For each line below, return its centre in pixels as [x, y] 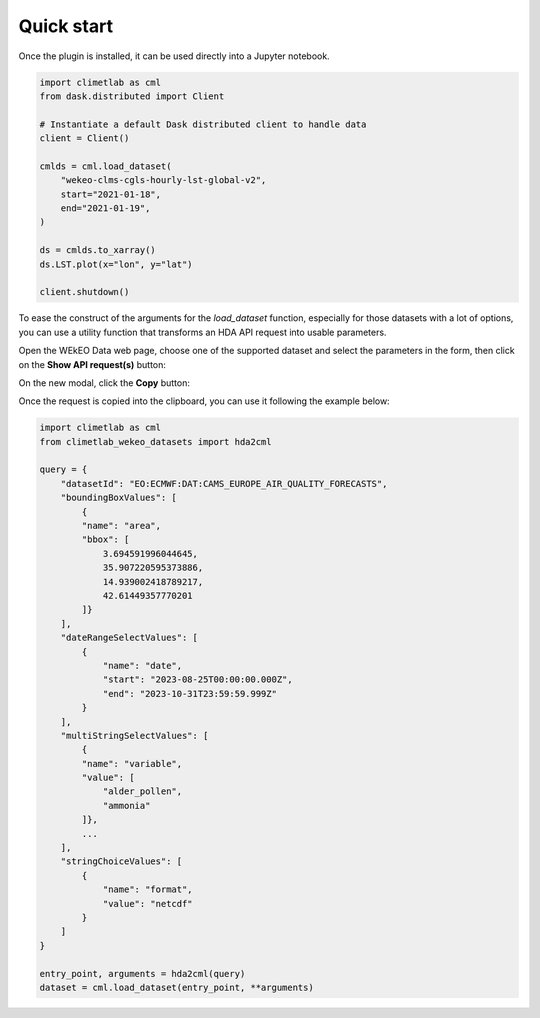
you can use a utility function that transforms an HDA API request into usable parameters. [202, 332]
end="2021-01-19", [105, 208]
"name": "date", [142, 665]
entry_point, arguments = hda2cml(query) [142, 973]
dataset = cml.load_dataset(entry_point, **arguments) [176, 987]
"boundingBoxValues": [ [118, 498]
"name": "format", [148, 889]
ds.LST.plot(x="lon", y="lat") [116, 264]
